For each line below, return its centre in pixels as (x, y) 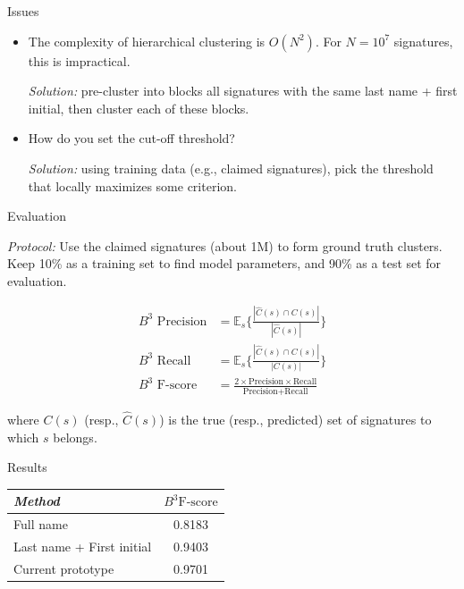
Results (27, 467)
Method (37, 501)
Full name (41, 524)
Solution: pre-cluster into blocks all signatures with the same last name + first (243, 91)
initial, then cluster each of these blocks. (139, 108)
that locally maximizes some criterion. (132, 185)
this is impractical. (79, 60)
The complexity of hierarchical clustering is (147, 41)
